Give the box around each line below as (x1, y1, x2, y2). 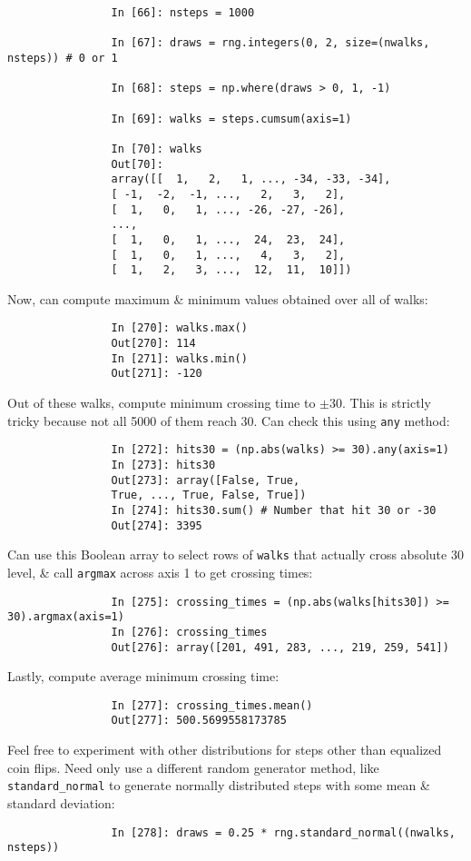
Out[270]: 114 (111, 337, 196, 351)
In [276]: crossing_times (111, 625, 268, 638)
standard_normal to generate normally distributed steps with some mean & (7, 776, 430, 795)
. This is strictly (341, 393, 431, 412)
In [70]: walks (111, 142, 202, 155)
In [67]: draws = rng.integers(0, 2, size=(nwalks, (111, 36, 430, 50)
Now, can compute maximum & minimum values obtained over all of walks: (7, 289, 428, 308)
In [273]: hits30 (111, 458, 216, 471)
